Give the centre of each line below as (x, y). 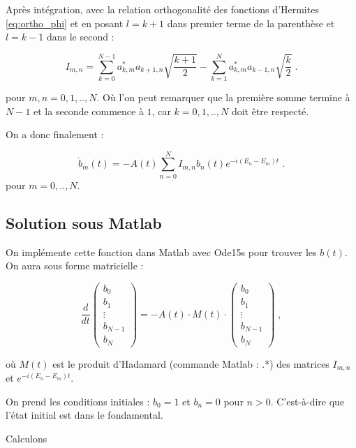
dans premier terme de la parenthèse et (251, 23)
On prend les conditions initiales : (78, 401)
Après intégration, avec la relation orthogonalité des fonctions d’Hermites (162, 9)
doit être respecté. (270, 111)
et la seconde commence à (89, 111)
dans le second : (80, 37)
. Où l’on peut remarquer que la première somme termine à (223, 97)
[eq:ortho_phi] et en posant (65, 23)
